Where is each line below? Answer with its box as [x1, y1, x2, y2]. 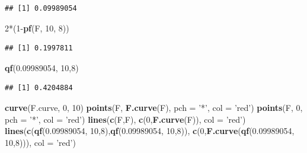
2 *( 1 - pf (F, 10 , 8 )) [5, 21, 69, 34]
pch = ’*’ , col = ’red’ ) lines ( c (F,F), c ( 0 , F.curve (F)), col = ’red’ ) [5, 113, 246, 125]
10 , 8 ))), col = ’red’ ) [5, 136, 76, 148]
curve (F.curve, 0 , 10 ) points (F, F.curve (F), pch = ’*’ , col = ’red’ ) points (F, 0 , [5, 101, 303, 113]
